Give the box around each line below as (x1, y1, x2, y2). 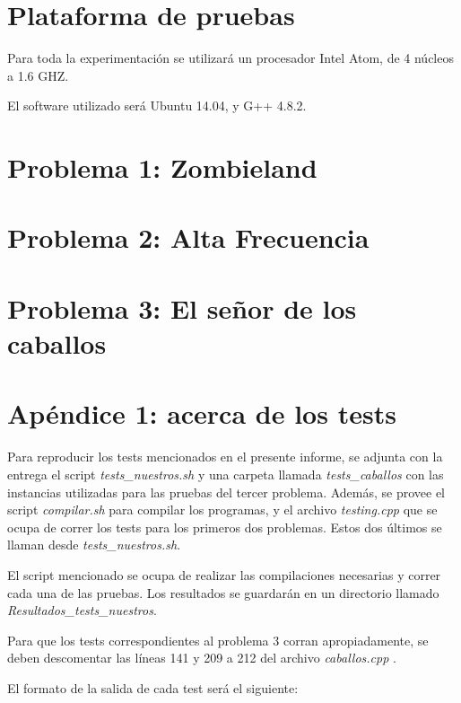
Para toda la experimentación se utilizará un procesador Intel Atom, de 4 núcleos (7, 48, 454, 67)
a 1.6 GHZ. (7, 66, 69, 84)
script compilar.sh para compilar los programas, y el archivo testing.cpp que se (7, 500, 438, 519)
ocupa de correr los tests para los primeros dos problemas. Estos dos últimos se (7, 517, 442, 536)
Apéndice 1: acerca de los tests (7, 395, 396, 432)
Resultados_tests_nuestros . (7, 601, 157, 620)
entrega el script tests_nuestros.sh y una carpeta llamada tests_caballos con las (7, 464, 444, 483)
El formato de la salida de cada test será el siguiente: (7, 678, 299, 697)
